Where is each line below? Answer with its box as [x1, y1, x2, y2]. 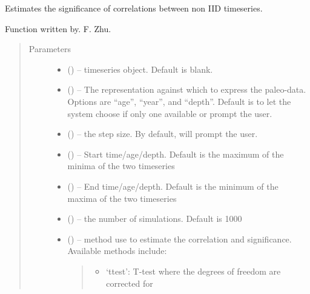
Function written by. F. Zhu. [5, 22, 111, 35]
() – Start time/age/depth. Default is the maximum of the [67, 147, 284, 160]
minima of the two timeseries [67, 159, 175, 172]
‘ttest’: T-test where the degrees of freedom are [106, 264, 281, 277]
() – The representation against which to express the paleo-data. [67, 83, 306, 96]
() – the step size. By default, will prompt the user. [67, 127, 258, 140]
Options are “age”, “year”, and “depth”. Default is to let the [67, 95, 291, 107]
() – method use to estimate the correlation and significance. [67, 232, 292, 245]
